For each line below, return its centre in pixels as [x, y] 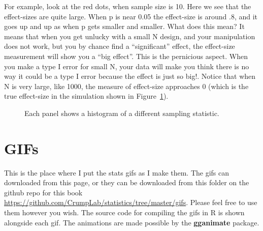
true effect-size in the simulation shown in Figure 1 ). [86, 96]
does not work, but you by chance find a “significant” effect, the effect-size [120, 46]
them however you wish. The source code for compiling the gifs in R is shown [124, 212]
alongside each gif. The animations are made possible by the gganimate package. [132, 222]
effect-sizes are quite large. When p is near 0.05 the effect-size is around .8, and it [131, 16]
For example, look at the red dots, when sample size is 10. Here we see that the [128, 6]
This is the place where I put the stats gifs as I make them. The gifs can [117, 172]
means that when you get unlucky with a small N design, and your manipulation [130, 36]
